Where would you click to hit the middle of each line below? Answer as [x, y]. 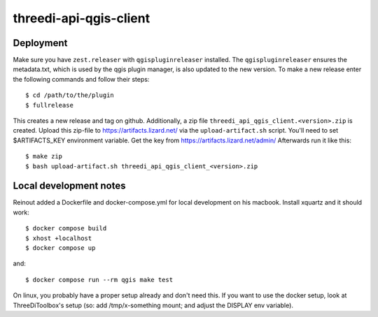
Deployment [40, 43]
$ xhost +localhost [59, 238]
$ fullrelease [49, 105]
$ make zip [44, 156]
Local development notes [69, 186]
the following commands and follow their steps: [81, 79]
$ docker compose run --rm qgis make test [99, 280]
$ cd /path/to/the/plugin [70, 95]
